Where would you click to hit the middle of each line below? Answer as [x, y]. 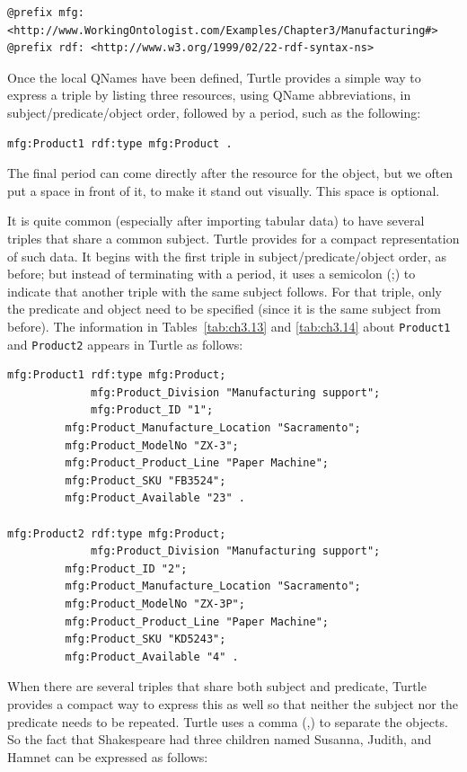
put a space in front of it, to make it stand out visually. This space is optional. [224, 190]
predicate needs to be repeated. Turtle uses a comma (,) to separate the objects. [228, 721]
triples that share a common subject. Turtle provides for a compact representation [233, 238]
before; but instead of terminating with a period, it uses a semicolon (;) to [211, 274]
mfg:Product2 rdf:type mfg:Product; [117, 533]
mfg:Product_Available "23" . [155, 498]
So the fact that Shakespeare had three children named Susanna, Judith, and [220, 739]
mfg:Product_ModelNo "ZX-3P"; [155, 603]
